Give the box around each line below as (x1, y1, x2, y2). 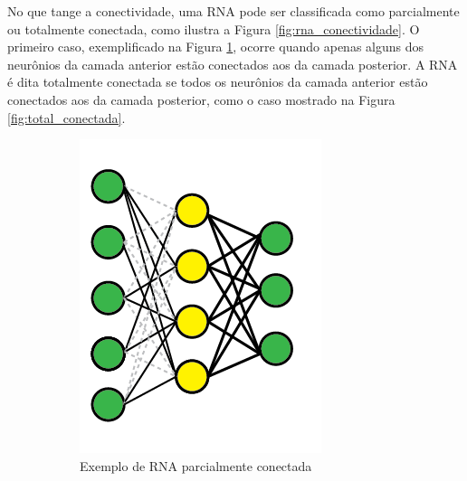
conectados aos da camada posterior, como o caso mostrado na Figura (7, 90, 396, 108)
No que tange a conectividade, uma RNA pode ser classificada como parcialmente (7, 2, 460, 20)
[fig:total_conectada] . (7, 108, 126, 127)
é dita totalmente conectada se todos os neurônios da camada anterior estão (7, 72, 428, 91)
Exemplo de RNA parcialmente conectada (80, 456, 312, 475)
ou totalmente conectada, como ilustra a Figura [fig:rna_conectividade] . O (7, 19, 420, 38)
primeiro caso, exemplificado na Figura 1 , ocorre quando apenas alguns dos (7, 37, 424, 56)
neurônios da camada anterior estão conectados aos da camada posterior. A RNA (7, 54, 458, 73)
